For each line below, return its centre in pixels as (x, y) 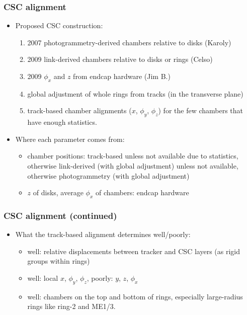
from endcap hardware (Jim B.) (122, 76)
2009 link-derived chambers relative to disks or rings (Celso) (120, 59)
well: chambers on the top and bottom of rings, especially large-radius (135, 296)
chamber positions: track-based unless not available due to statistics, (133, 156)
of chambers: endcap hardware (142, 192)
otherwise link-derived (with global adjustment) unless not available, (133, 165)
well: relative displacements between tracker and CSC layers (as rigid (134, 251)
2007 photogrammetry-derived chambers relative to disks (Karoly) (129, 42)
